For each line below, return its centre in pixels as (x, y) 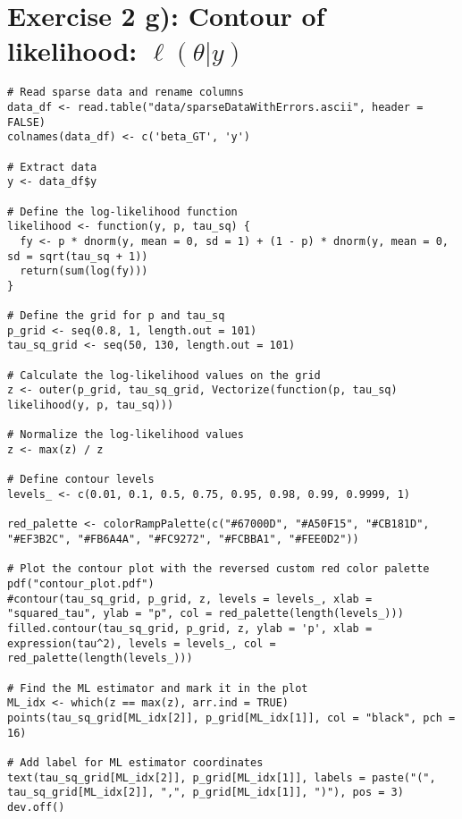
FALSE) (26, 122)
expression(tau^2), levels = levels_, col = (142, 643)
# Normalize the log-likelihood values (126, 435)
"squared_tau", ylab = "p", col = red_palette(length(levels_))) (206, 614)
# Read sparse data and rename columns (126, 93)
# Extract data (52, 167)
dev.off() (36, 807)
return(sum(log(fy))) (84, 271)
